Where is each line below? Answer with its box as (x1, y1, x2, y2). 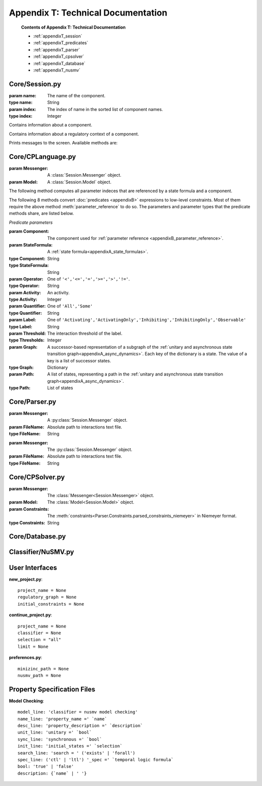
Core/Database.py (9, 533, 66, 541)
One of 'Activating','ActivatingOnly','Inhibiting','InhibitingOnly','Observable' (47, 317, 246, 323)
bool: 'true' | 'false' (17, 764, 74, 769)
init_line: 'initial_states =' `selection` (17, 743, 123, 749)
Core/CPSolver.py (9, 473, 65, 481)
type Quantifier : (9, 310, 42, 316)
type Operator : (9, 283, 40, 289)
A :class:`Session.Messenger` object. (47, 172, 121, 178)
